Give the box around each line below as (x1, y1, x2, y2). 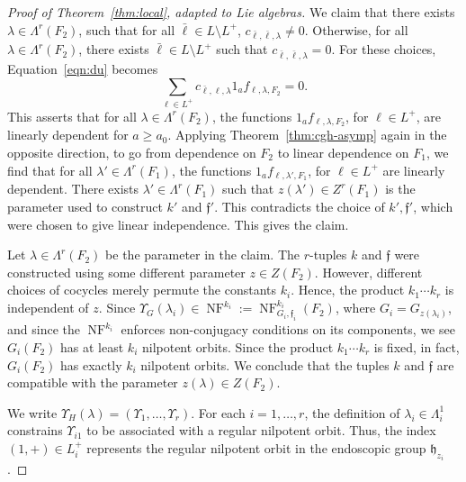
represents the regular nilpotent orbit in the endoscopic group (86, 438, 426, 457)
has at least (60, 338, 124, 357)
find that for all (7, 160, 93, 179)
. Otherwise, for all (304, 20, 408, 39)
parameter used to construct (7, 197, 163, 216)
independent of (7, 298, 89, 317)
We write (7, 403, 58, 422)
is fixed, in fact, (373, 338, 460, 357)
